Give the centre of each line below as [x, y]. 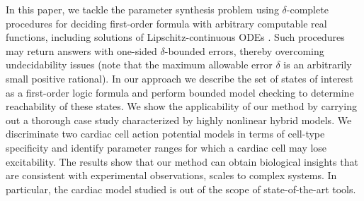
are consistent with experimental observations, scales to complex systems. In [171, 175]
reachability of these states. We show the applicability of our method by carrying [181, 106]
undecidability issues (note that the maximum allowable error [139, 65]
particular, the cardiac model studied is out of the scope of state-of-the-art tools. [181, 189]
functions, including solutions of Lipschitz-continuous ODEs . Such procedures [175, 37]
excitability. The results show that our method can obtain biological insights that [182, 161]
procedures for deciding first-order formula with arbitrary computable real [166, 23]
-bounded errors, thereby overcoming [244, 50]
